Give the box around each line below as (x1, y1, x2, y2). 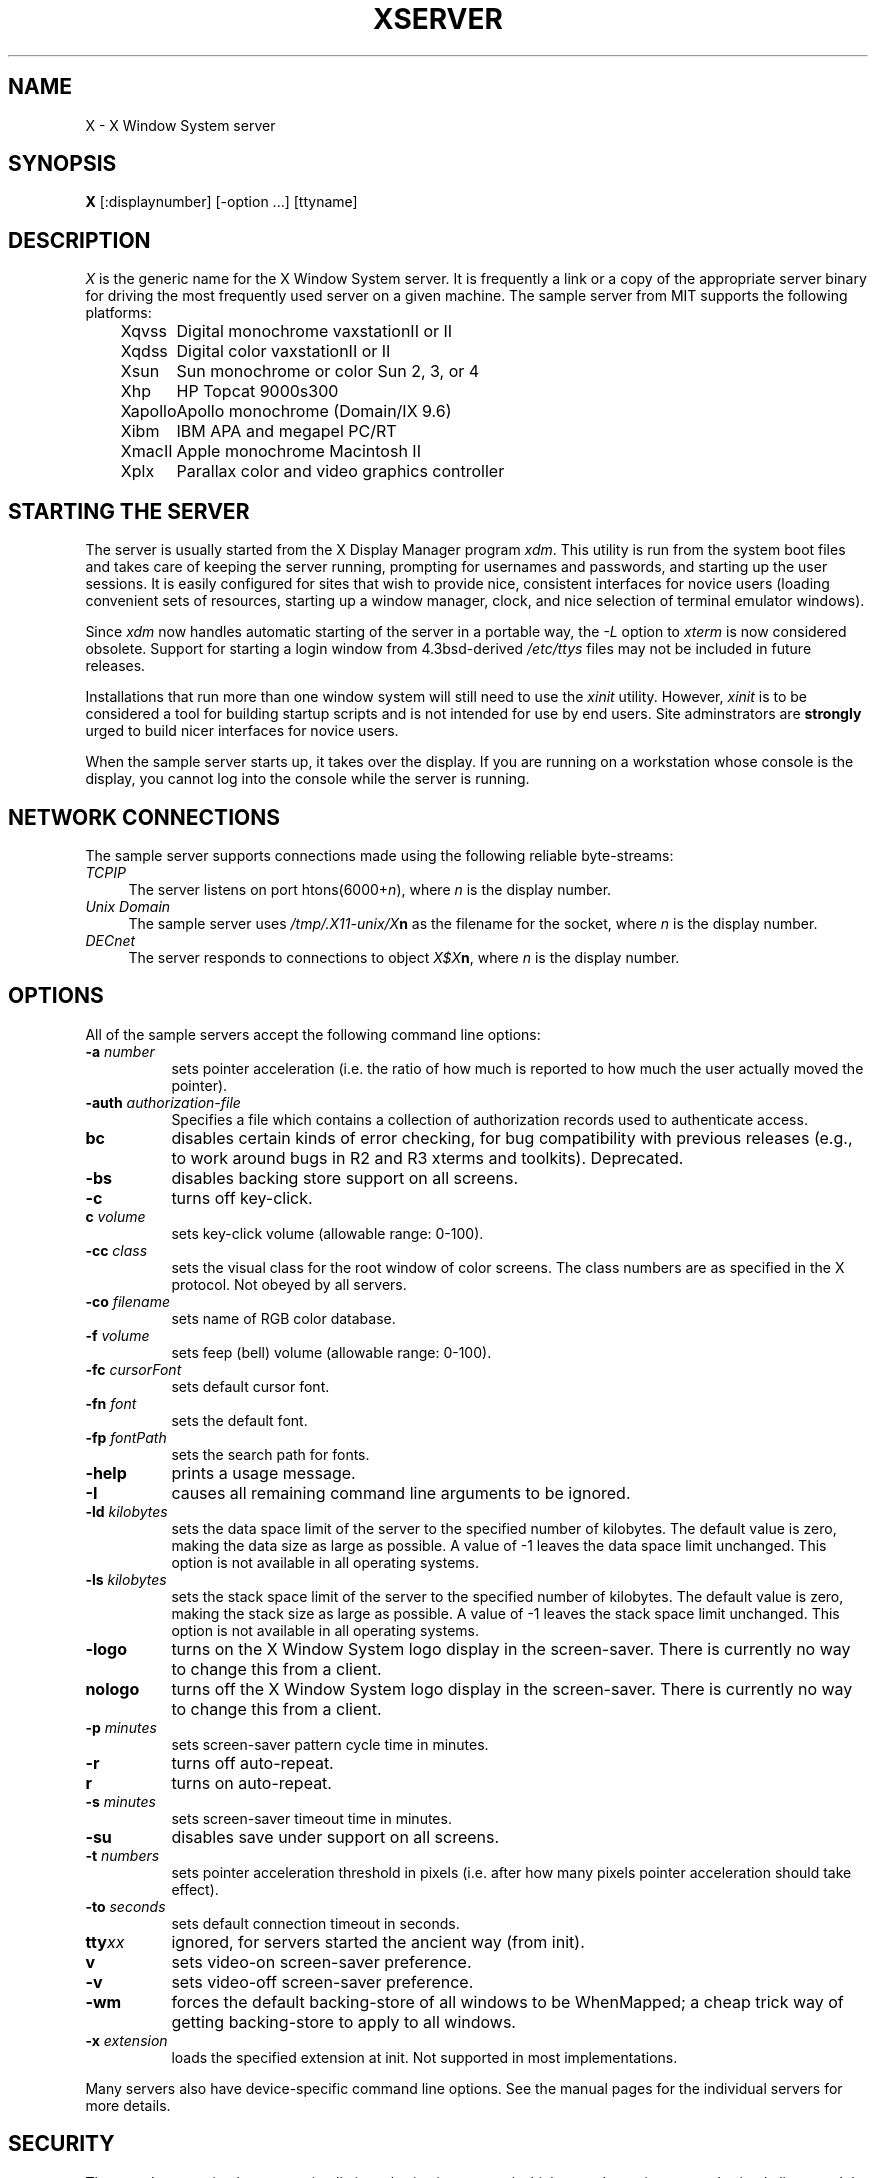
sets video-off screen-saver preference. (171, 1971, 474, 1992)
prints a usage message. (171, 1462, 356, 1483)
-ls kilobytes (85, 1570, 167, 1588)
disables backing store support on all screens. (171, 1167, 519, 1188)
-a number (85, 1042, 155, 1060)
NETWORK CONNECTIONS (8, 804, 280, 830)
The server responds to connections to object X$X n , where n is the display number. (128, 948, 680, 966)
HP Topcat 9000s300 (176, 381, 339, 402)
